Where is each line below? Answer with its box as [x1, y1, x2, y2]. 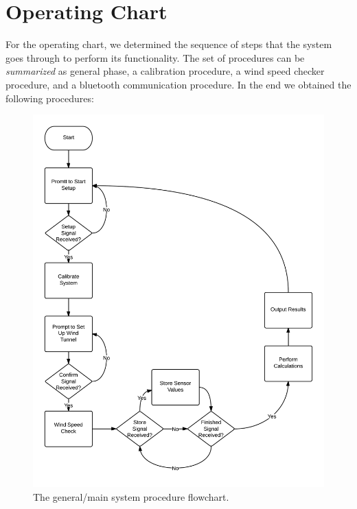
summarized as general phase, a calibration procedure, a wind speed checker [5, 64, 325, 78]
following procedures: [5, 91, 94, 105]
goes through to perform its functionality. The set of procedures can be [5, 50, 305, 64]
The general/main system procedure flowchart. [33, 490, 229, 504]
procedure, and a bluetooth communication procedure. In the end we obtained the [5, 77, 352, 91]
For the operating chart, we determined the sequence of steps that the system [5, 37, 332, 51]
